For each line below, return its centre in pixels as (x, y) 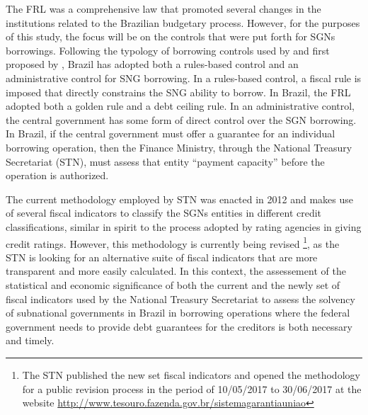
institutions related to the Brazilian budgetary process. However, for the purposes (183, 22)
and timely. (30, 340)
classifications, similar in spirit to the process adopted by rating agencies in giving (184, 226)
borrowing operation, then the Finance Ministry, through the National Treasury (179, 147)
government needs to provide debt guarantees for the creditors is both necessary (179, 326)
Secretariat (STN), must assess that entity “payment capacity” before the (165, 161)
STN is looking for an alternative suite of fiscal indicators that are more (162, 257)
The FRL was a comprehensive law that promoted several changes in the (163, 8)
